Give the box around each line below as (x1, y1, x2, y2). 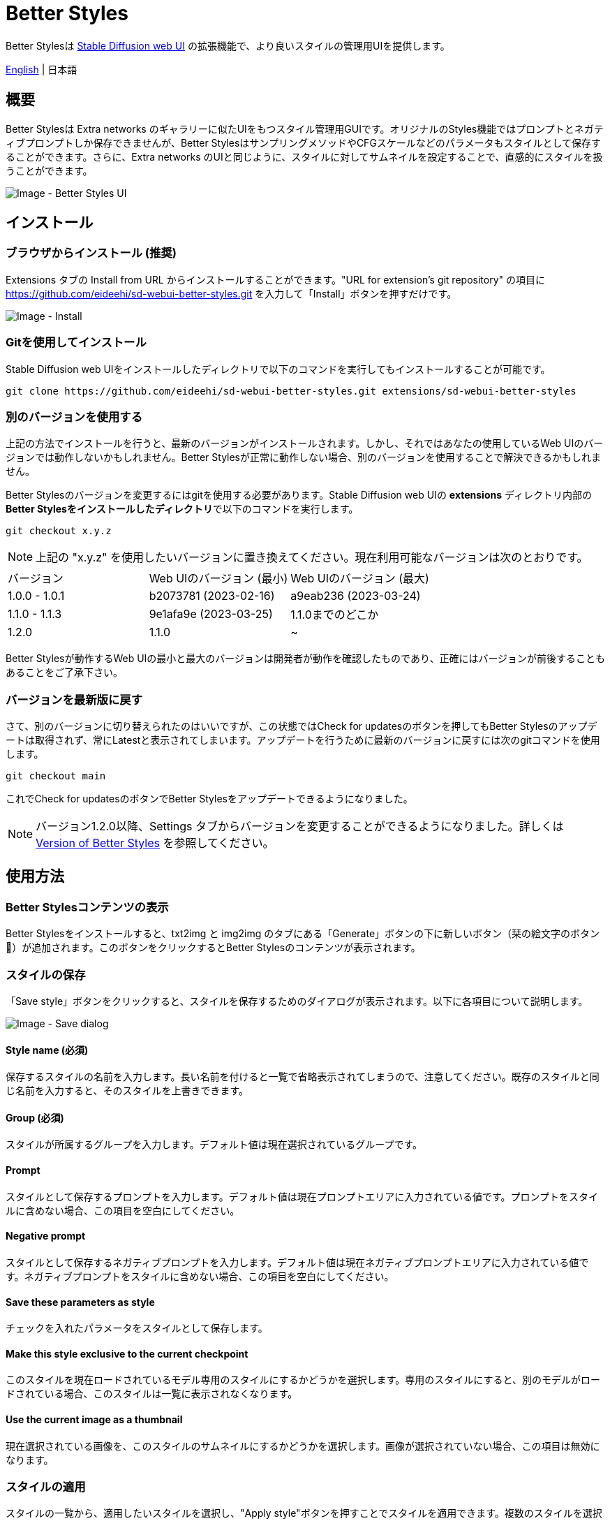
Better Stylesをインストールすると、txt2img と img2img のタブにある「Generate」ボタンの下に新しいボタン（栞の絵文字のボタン (6, 927, 600, 940)
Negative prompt (6, 1230, 86, 1242)
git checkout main (6, 770, 106, 782)
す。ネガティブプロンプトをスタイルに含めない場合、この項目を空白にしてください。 (6, 1270, 394, 1282)
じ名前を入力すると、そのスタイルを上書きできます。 (6, 1085, 249, 1097)
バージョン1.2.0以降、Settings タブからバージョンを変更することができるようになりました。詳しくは (36, 819, 564, 834)
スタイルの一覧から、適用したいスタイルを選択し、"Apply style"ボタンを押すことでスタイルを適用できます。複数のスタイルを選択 (6, 1507, 602, 1520)
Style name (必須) (6, 1043, 89, 1056)
